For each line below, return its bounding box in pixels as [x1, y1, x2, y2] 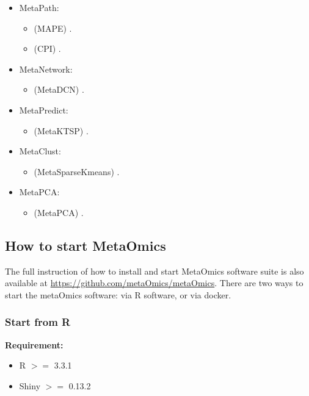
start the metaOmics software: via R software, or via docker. [5, 288, 231, 301]
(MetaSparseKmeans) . [34, 165, 120, 178]
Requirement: [5, 338, 64, 351]
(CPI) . [34, 42, 61, 55]
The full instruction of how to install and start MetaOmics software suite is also [5, 264, 304, 277]
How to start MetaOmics [5, 236, 166, 254]
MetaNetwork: [19, 62, 73, 75]
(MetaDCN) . [34, 83, 84, 96]
